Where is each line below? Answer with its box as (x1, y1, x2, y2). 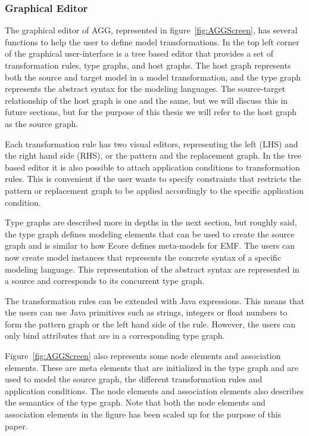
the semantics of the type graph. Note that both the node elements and (5, 396, 266, 409)
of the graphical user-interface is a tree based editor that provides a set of (5, 47, 273, 60)
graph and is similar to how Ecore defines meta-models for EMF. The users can (5, 239, 295, 252)
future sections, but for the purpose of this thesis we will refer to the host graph (5, 106, 296, 118)
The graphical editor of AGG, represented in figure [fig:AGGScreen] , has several (5, 24, 298, 36)
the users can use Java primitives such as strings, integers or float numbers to (5, 306, 288, 319)
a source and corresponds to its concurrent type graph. (5, 274, 205, 287)
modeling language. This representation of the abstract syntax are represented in (5, 262, 299, 275)
